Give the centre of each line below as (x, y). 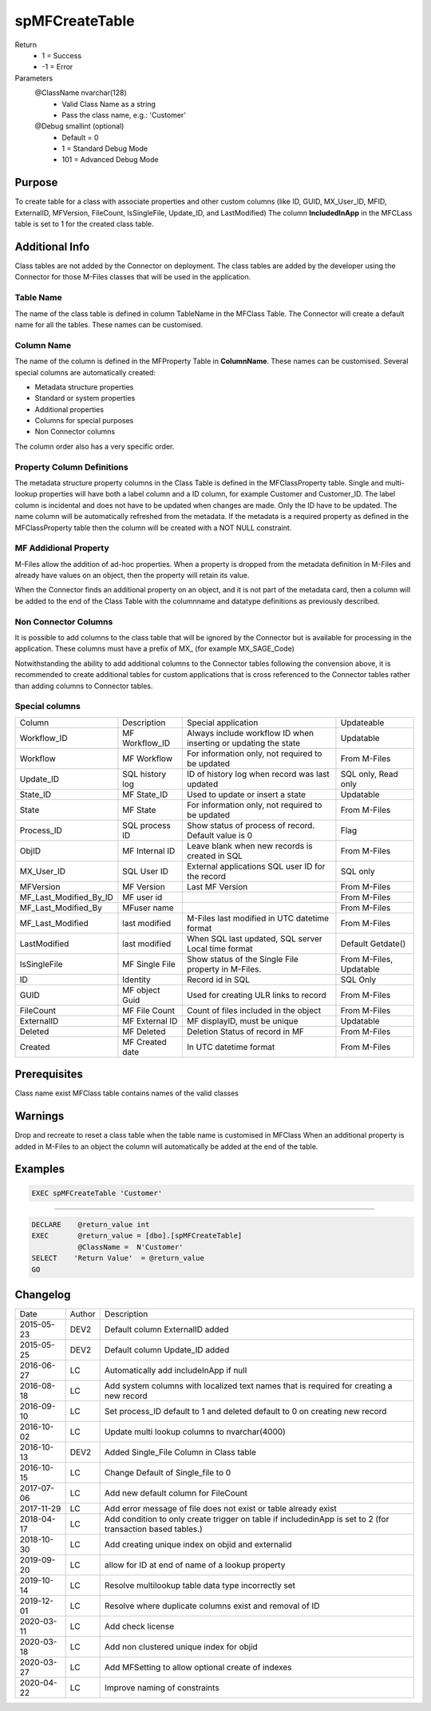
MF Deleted (144, 1032)
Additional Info (52, 246)
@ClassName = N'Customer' (130, 1247)
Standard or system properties (85, 398)
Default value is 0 (219, 835)
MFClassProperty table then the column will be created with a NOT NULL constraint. (153, 528)
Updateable (362, 723)
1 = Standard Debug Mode (105, 149)
